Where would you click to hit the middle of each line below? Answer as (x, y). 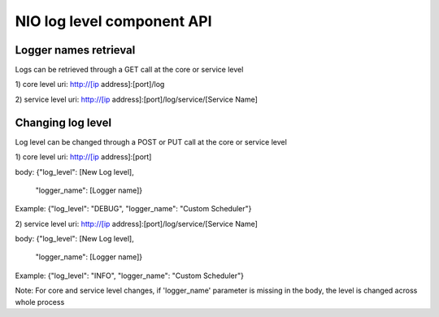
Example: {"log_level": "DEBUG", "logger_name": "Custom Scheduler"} (133, 209)
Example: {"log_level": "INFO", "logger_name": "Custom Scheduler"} (129, 276)
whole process (40, 302)
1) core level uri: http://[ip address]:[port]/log (90, 85)
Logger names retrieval (75, 50)
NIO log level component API (113, 21)
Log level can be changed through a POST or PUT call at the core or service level (151, 141)
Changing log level (63, 122)
